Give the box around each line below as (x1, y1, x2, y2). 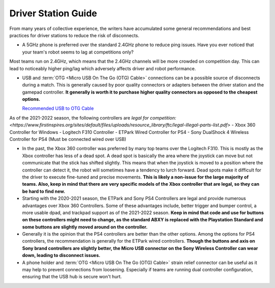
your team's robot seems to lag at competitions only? (22, 49, 134, 55)
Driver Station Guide (9, 8, 97, 19)
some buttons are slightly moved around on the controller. (22, 224, 148, 230)
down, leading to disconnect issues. (22, 252, 100, 258)
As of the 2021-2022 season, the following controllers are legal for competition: (9, 114, 177, 121)
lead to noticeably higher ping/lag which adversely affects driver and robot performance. (9, 65, 196, 71)
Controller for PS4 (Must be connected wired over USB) (9, 136, 127, 142)
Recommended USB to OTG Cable (22, 105, 94, 111)
